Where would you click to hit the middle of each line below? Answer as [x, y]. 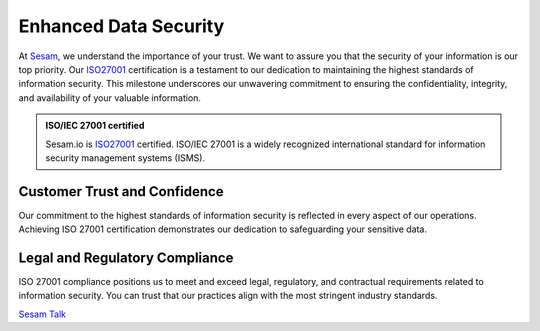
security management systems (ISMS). [125, 157]
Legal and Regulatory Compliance [126, 258]
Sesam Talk [42, 314]
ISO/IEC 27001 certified [95, 126]
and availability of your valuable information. [110, 97]
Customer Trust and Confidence [121, 191]
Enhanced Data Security [121, 26]
